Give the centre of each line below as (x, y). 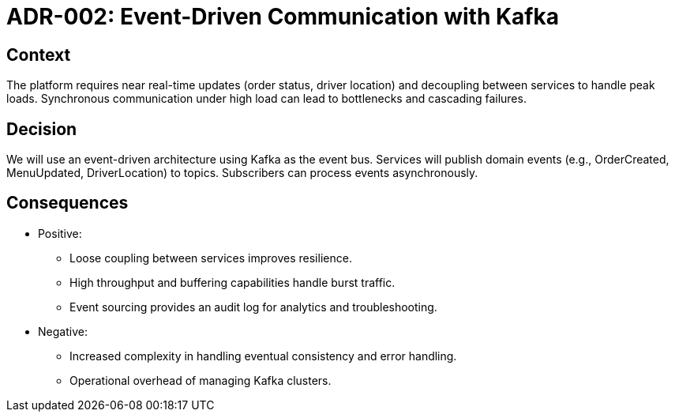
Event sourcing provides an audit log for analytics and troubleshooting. (253, 307)
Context (39, 55)
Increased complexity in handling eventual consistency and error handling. (263, 356)
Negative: (63, 331)
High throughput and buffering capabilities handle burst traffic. (232, 282)
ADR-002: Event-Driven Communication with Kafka (283, 17)
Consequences (67, 203)
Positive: (60, 233)
